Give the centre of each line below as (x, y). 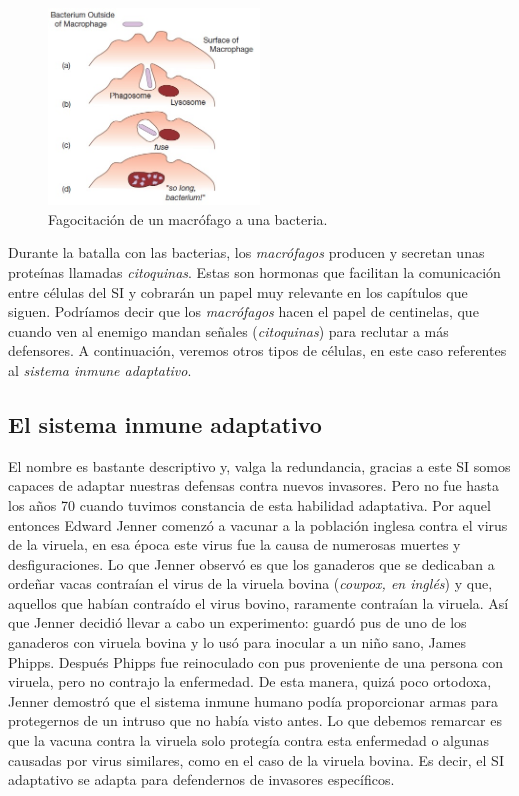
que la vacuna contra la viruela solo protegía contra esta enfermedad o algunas (249, 740)
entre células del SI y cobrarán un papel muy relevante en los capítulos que (238, 291)
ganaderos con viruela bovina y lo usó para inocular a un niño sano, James (237, 642)
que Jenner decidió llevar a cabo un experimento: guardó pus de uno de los (237, 622)
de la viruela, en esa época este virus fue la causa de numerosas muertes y (234, 544)
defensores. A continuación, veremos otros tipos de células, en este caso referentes (257, 350)
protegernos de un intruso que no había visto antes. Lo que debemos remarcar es (255, 720)
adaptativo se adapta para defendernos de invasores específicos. (201, 779)
